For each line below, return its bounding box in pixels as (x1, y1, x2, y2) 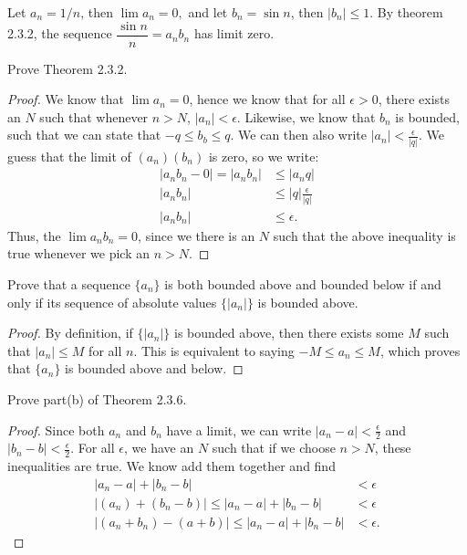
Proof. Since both (7, 420, 105, 439)
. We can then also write (230, 125, 367, 144)
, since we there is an (138, 225, 255, 245)
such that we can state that (7, 125, 161, 144)
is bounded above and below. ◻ (65, 359, 244, 378)
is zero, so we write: (208, 146, 319, 165)
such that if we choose (212, 438, 336, 457)
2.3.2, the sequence (7, 24, 112, 43)
